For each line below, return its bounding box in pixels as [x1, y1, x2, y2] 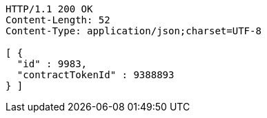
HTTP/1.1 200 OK [6, 3, 93, 14]
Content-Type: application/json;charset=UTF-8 [6, 25, 261, 36]
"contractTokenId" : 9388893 [17, 69, 175, 80]
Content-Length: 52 [6, 14, 110, 25]
